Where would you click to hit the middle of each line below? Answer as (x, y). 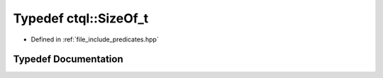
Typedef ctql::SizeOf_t (81, 18)
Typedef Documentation (68, 59)
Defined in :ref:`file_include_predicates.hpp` (95, 39)
